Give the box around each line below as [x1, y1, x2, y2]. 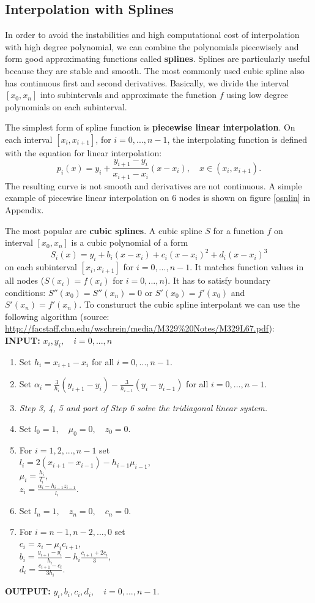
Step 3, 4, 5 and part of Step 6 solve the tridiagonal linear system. [19, 401, 268, 414]
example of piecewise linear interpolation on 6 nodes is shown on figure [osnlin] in [5, 191, 311, 204]
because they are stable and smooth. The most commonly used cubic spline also [5, 64, 305, 77]
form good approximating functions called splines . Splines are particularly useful [5, 52, 310, 65]
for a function [213, 224, 264, 237]
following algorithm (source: [5, 309, 109, 322]
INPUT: [5, 334, 40, 347]
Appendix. [5, 203, 44, 216]
